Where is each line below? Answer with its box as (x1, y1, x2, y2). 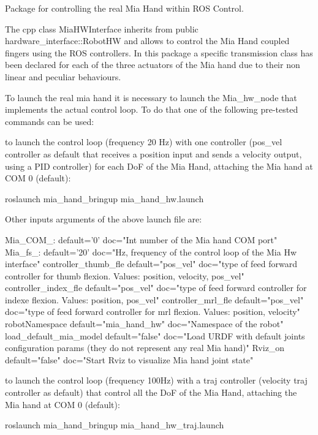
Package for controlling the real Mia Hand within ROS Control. (5, 2, 244, 14)
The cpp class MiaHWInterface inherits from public (5, 22, 199, 35)
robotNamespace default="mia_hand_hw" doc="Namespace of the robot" (5, 317, 284, 330)
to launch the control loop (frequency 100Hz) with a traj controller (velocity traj (5, 374, 308, 387)
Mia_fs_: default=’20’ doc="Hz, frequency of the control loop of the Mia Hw (5, 245, 297, 258)
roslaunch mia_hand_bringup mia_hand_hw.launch (5, 192, 204, 205)
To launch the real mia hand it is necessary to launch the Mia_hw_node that (5, 91, 297, 104)
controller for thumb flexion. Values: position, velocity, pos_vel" (5, 269, 244, 282)
